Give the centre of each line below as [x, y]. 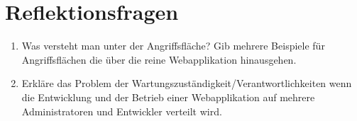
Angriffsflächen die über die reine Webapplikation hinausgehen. [159, 59]
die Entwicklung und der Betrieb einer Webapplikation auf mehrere [168, 97]
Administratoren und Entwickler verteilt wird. [122, 111]
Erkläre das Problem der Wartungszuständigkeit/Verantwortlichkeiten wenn [187, 83]
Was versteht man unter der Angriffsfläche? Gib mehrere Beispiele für [173, 46]
